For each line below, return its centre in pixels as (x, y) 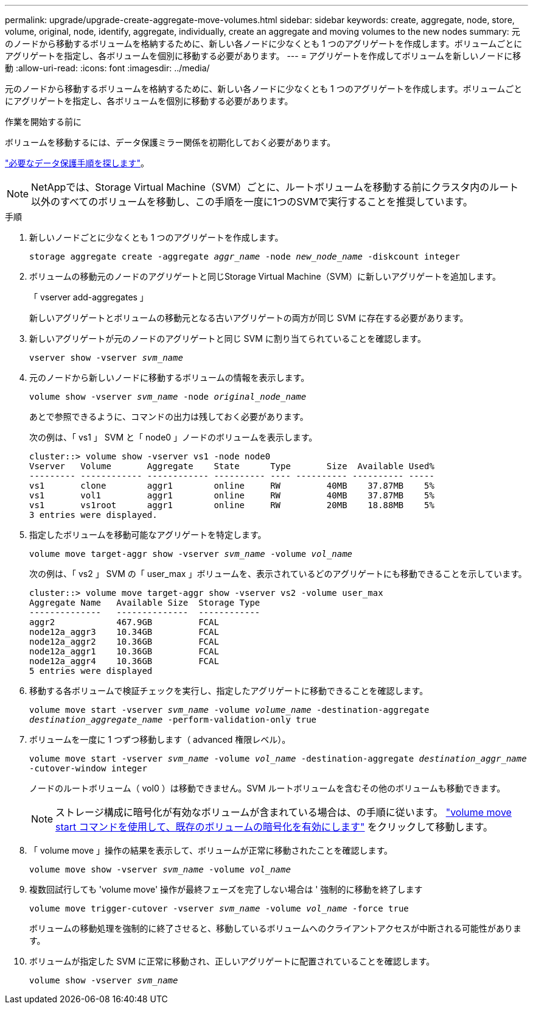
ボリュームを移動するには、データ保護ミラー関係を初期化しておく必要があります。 (170, 142)
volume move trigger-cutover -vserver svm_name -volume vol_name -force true (219, 908)
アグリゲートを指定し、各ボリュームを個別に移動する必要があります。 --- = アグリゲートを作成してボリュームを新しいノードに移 (263, 56)
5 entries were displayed (91, 671)
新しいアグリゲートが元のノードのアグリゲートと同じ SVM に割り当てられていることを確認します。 (228, 338)
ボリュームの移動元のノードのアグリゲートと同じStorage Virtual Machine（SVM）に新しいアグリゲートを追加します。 (265, 276)
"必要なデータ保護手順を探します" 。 (77, 163)
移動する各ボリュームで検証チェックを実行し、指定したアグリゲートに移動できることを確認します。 (229, 691)
